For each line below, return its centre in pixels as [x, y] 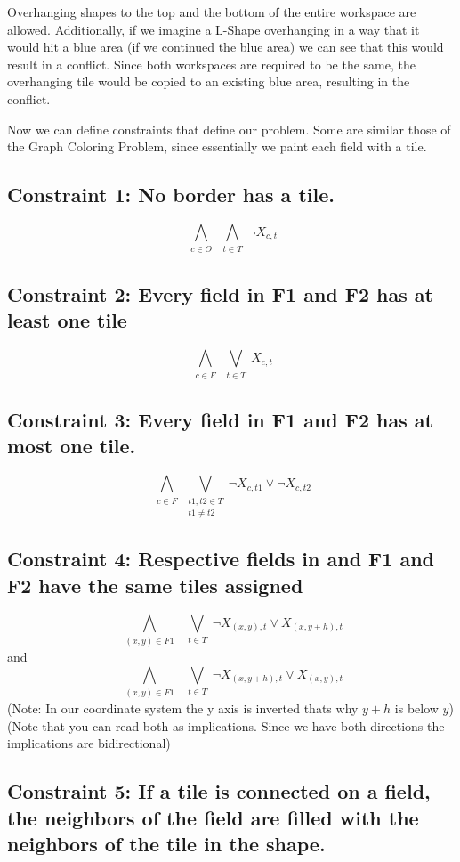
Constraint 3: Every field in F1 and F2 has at [220, 420]
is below [416, 708]
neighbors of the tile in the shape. [166, 844]
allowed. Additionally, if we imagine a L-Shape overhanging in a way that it [214, 29]
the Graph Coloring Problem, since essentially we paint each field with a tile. [217, 146]
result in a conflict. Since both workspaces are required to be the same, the [211, 64]
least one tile [67, 320]
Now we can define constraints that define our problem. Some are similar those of [229, 129]
